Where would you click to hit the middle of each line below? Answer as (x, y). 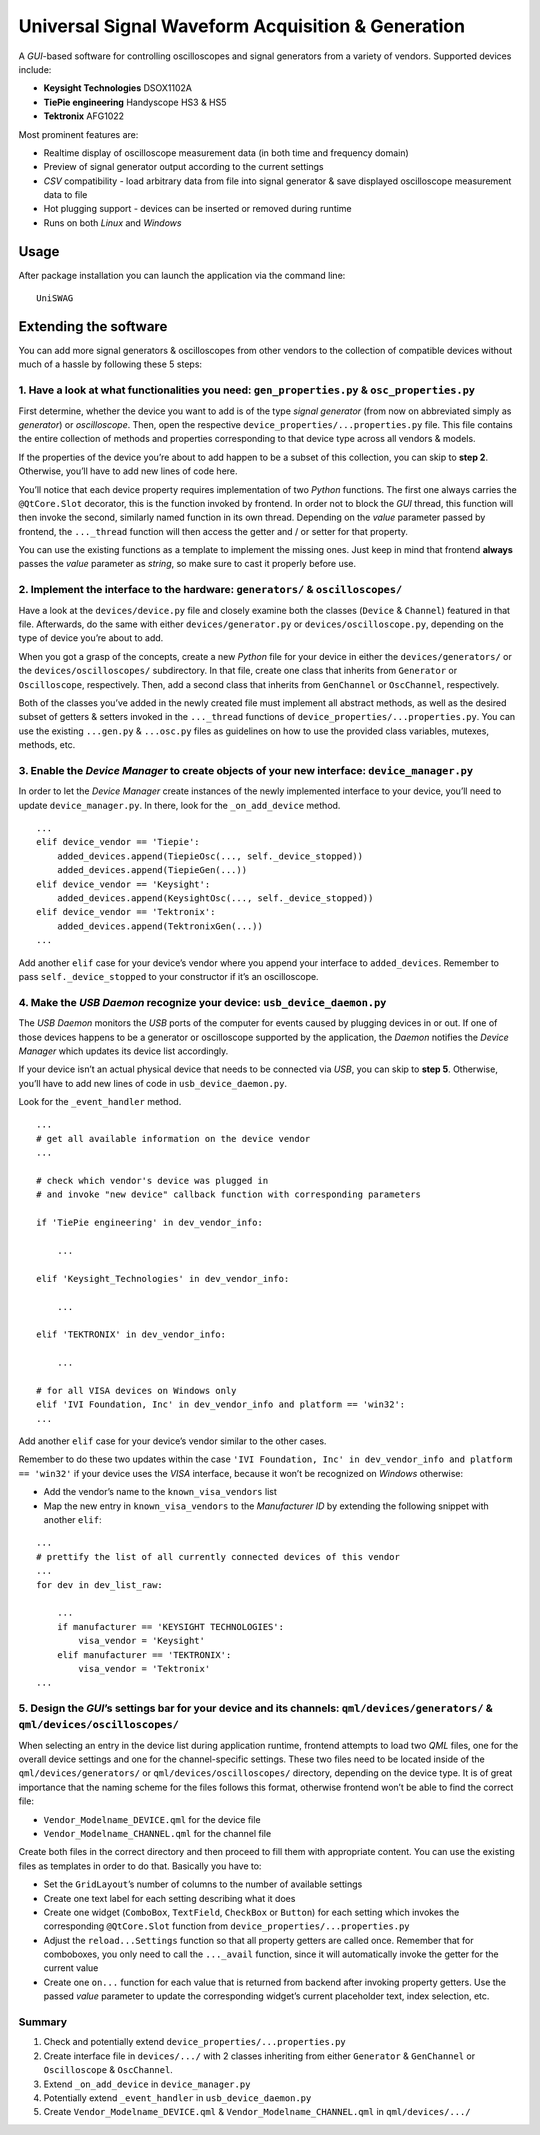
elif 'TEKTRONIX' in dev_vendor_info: (131, 1334)
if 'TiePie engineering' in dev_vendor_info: (150, 1223)
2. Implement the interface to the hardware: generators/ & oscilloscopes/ (210, 590)
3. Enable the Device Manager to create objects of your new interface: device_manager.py (246, 770)
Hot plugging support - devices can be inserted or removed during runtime (197, 209)
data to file (65, 195)
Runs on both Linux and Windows (112, 222)
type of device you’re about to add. (91, 638)
